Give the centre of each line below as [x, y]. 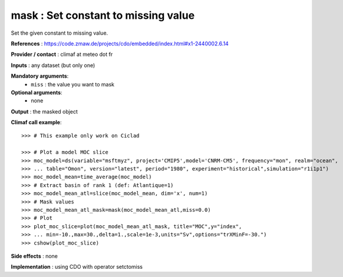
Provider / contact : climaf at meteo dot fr [62, 54]
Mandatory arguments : [40, 76]
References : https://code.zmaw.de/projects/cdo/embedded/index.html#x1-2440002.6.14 [120, 44]
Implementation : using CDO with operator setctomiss [77, 267]
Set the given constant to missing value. [60, 33]
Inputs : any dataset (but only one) [53, 65]
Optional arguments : [37, 92]
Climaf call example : [36, 122]
